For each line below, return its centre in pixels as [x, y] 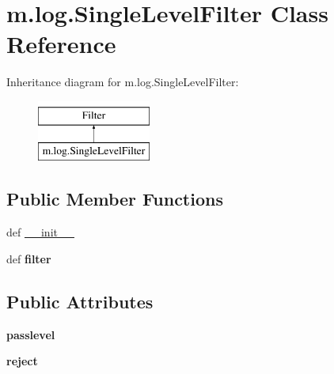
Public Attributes [80, 301]
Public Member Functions [115, 199]
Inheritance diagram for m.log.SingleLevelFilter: [123, 82]
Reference [61, 44]
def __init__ [40, 232]
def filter [29, 258]
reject [22, 361]
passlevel [31, 334]
